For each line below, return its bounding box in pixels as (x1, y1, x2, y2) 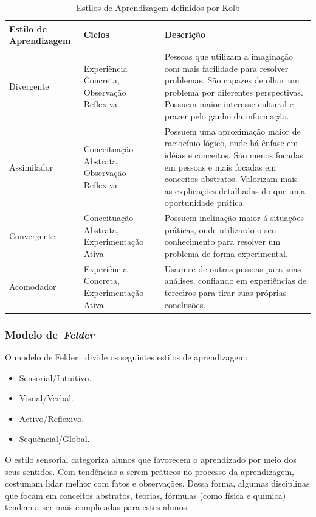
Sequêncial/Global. (19, 432, 90, 445)
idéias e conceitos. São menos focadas (164, 149, 303, 161)
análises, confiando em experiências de (164, 274, 307, 287)
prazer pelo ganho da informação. (164, 110, 289, 122)
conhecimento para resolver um (164, 235, 281, 248)
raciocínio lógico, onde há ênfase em (164, 136, 298, 149)
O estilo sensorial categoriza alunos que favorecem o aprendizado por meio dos (5, 452, 297, 465)
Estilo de (9, 22, 47, 35)
